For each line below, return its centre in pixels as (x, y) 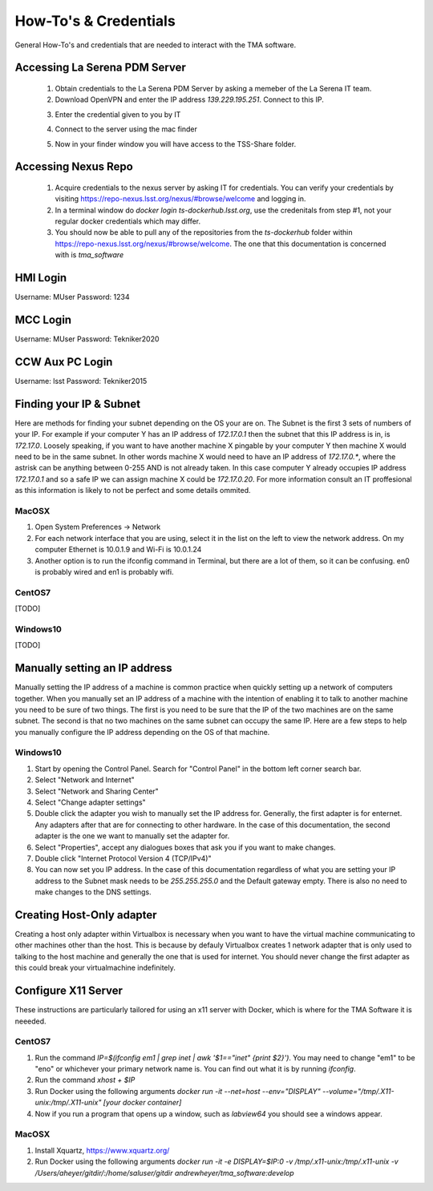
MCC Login (43, 319)
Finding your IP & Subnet (77, 404)
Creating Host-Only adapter (86, 915)
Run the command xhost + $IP (85, 1080)
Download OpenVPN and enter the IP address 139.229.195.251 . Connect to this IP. (189, 99)
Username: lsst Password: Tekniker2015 (81, 381)
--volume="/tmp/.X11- (358, 1091)
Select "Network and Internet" (85, 780)
